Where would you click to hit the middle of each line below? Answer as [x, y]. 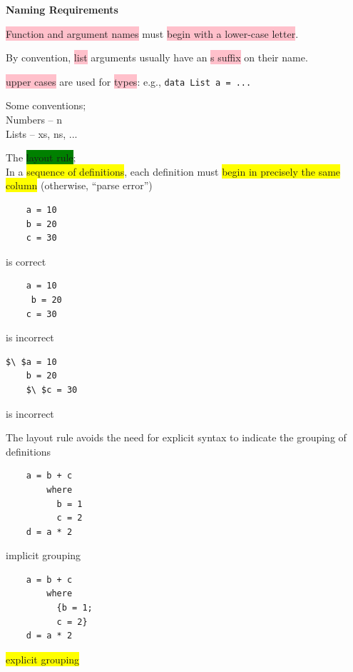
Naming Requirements [62, 9]
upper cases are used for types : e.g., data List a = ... [129, 81]
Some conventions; [46, 105]
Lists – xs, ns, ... [42, 133]
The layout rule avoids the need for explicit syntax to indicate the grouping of [176, 437]
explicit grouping [43, 659]
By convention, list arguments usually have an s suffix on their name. [157, 57]
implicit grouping [44, 555]
